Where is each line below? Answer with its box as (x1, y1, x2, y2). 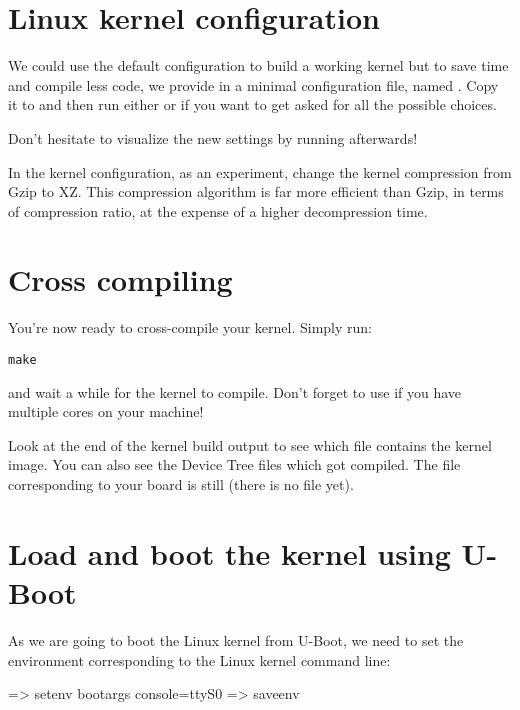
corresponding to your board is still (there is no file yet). (8, 474, 354, 495)
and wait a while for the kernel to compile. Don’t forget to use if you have (8, 381, 462, 402)
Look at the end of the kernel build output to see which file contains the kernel (8, 434, 492, 455)
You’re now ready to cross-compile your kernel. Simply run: (8, 317, 373, 338)
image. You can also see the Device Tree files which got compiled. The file (8, 454, 461, 475)
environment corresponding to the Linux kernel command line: (8, 649, 391, 670)
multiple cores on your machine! (8, 401, 204, 422)
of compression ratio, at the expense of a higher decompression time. (8, 200, 428, 221)
